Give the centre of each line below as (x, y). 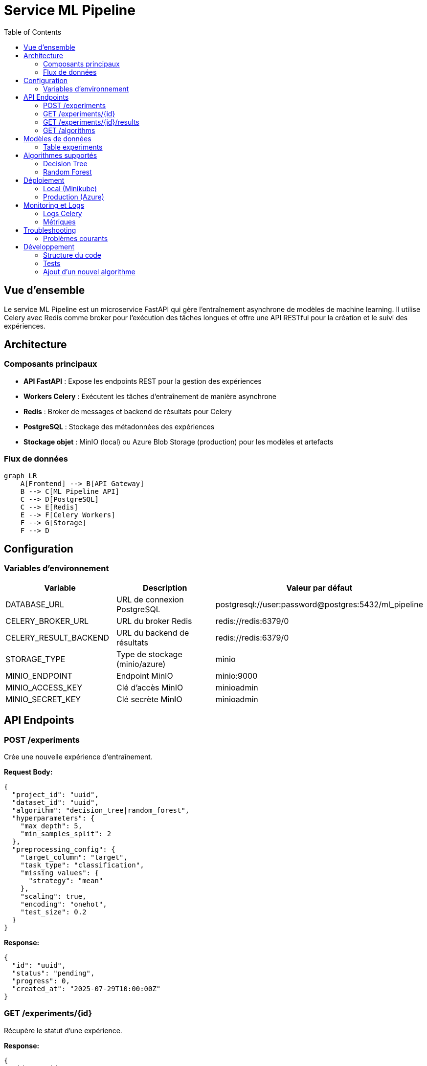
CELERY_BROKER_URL (47, 621)
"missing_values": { (59, 873)
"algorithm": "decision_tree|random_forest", (101, 810)
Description (165, 588)
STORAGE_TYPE (35, 659)
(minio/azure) (141, 664)
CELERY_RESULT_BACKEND (57, 637)
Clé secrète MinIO (149, 699)
